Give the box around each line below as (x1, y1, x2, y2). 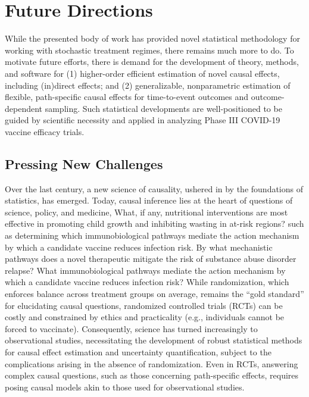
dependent (5, 102, 43, 114)
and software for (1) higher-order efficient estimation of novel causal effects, (5, 67, 280, 79)
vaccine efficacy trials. (5, 125, 85, 137)
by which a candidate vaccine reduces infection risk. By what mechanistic (5, 240, 273, 253)
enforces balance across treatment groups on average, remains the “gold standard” (5, 287, 304, 300)
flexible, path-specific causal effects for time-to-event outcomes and (5, 90, 249, 103)
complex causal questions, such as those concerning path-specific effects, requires (5, 369, 299, 382)
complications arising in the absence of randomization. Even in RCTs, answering (5, 357, 298, 370)
